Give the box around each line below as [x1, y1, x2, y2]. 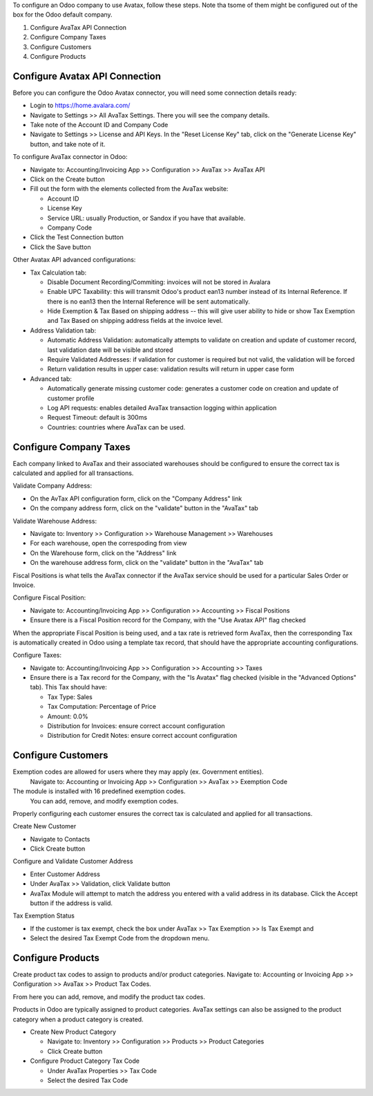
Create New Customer [12, 822, 77, 830]
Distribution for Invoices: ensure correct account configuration [47, 722, 225, 730]
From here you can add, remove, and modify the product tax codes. [12, 992, 205, 1001]
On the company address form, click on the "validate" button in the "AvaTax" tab [30, 504, 258, 512]
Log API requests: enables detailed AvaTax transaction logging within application [47, 403, 277, 411]
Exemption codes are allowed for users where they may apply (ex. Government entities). [12, 768, 264, 776]
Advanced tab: [30, 374, 73, 383]
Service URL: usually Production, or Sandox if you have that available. [47, 214, 246, 222]
